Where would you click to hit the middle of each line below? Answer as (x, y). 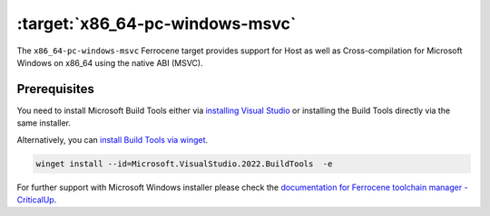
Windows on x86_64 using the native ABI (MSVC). (110, 62)
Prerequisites (55, 89)
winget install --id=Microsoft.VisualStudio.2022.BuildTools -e (184, 164)
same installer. (44, 123)
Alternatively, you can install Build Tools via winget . (113, 139)
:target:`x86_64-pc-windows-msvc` (157, 23)
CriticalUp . (37, 200)
